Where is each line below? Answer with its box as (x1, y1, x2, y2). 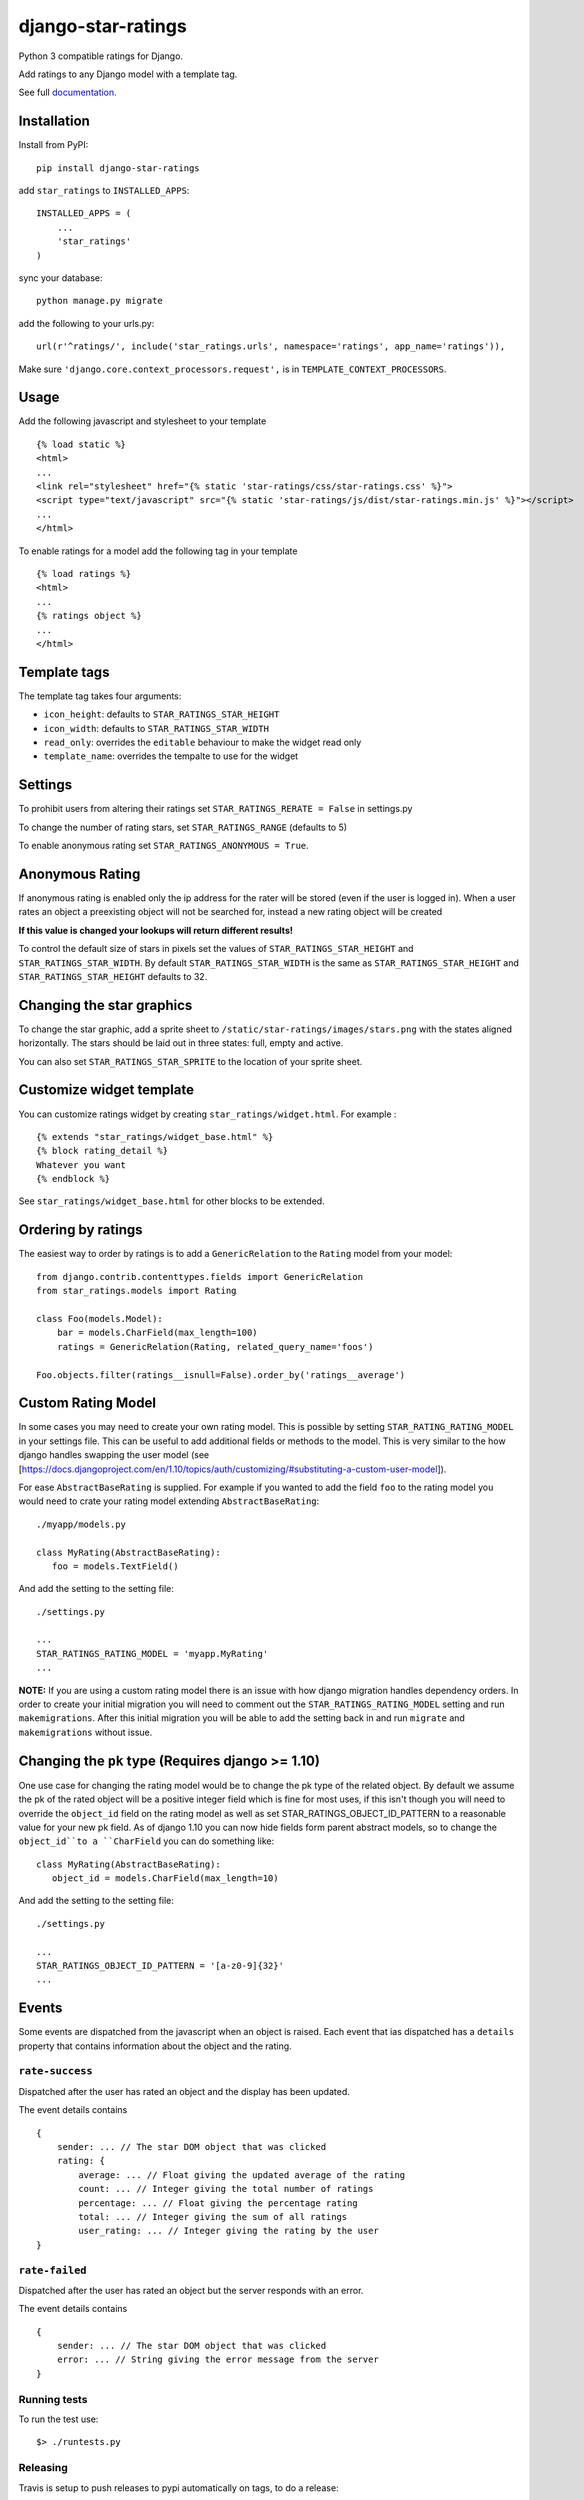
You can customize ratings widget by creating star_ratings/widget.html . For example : (18, 1108, 397, 1120)
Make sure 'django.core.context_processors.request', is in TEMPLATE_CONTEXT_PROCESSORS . (18, 363, 447, 375)
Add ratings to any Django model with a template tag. (18, 68, 238, 80)
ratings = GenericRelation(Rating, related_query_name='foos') (56, 1341, 374, 1352)
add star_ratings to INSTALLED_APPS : (18, 185, 190, 197)
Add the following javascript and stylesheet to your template (18, 415, 267, 427)
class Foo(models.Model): (36, 1313, 164, 1324)
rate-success (18, 2065, 94, 2078)
